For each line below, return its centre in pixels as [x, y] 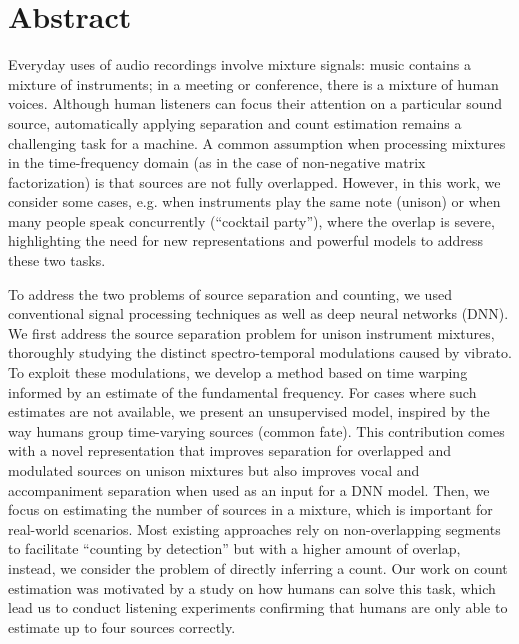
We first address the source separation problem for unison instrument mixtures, [251, 332]
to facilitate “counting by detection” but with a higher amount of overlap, [234, 548]
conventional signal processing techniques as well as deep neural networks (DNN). [258, 313]
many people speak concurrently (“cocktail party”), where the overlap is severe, [251, 220]
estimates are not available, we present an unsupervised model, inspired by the [249, 411]
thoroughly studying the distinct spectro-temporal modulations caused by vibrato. [260, 352]
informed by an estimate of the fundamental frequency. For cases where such [242, 391]
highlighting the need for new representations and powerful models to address [246, 240]
